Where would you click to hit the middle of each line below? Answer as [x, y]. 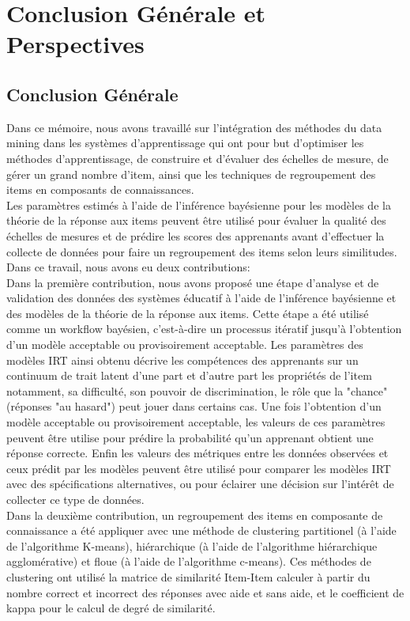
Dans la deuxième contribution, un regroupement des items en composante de [195, 515]
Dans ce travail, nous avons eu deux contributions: [128, 267]
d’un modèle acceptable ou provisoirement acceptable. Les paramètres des [185, 345]
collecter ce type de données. [75, 500]
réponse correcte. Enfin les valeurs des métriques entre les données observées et [197, 453]
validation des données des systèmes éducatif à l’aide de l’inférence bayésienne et [201, 298]
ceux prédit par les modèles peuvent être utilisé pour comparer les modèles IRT [199, 468]
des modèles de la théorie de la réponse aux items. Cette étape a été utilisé [188, 313]
